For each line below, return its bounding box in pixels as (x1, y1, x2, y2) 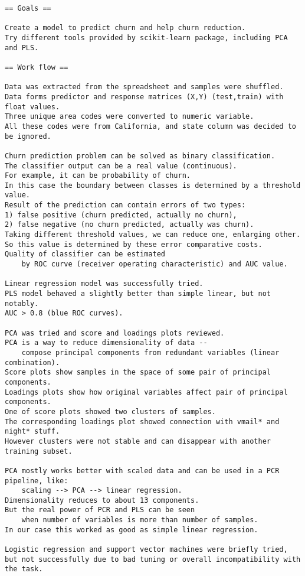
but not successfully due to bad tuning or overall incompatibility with (5, 555, 301, 564)
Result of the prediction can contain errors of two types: (5, 201, 246, 210)
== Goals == (5, 4, 51, 12)
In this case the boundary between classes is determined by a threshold (5, 181, 301, 190)
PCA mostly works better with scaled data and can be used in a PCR (5, 466, 280, 475)
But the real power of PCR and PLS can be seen (5, 506, 195, 515)
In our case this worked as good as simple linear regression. (5, 525, 258, 534)
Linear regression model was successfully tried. (5, 279, 204, 288)
